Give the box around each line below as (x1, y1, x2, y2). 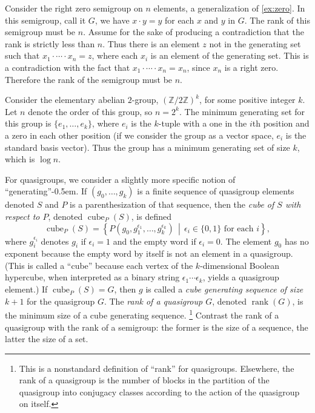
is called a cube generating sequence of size (145, 283, 303, 296)
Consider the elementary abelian (5, 93, 125, 106)
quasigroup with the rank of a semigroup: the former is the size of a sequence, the (5, 320, 308, 333)
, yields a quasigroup (202, 271, 279, 283)
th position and (252, 117, 310, 130)
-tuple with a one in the (158, 117, 247, 130)
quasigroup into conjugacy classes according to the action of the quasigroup (19, 385, 300, 398)
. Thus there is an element (102, 37, 200, 50)
